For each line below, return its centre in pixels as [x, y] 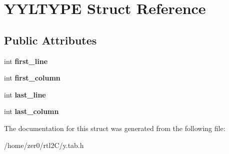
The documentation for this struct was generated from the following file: [115, 128]
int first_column [32, 78]
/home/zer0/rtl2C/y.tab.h [44, 145]
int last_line [25, 94]
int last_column [31, 111]
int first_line [26, 61]
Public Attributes [50, 40]
